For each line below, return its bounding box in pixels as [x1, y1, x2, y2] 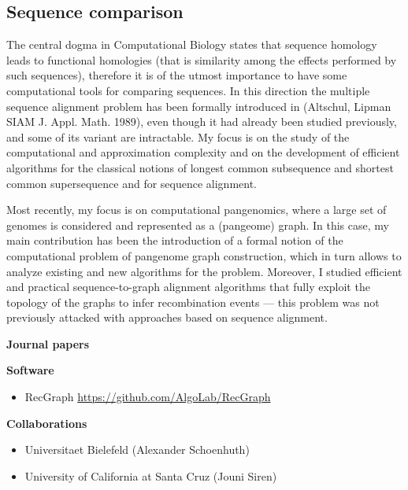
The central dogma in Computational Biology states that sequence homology [6, 36, 377, 53]
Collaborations [6, 414, 87, 431]
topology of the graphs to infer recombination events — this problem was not [6, 293, 380, 310]
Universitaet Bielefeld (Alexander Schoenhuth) [24, 441, 250, 458]
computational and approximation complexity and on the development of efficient [6, 144, 400, 160]
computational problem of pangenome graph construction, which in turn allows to [6, 247, 402, 263]
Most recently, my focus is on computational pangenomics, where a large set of [6, 201, 387, 218]
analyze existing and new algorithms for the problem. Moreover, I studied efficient [6, 263, 402, 279]
